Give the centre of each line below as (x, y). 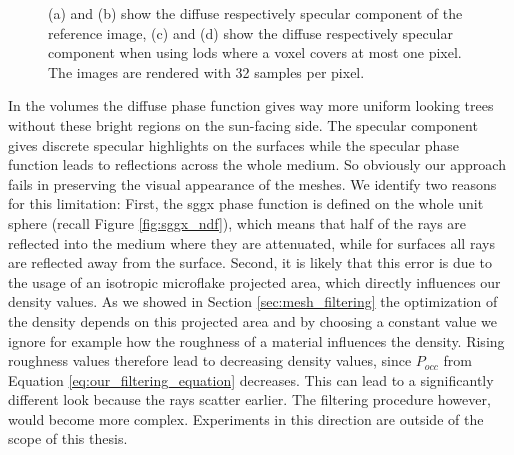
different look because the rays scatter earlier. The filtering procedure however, (249, 399)
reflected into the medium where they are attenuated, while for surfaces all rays (251, 242)
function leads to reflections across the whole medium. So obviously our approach (257, 164)
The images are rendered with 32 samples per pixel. (206, 71)
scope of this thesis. (68, 438)
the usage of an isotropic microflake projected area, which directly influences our (254, 281)
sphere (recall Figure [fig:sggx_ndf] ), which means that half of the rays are (237, 222)
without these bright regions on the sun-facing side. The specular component (243, 124)
